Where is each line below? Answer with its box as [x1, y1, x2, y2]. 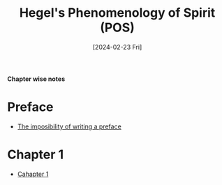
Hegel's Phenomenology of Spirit [19, 5, 216, 21]
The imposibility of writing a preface [17, 122, 122, 131]
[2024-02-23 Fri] [92, 43, 142, 51]
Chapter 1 [7, 147, 64, 163]
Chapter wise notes [7, 75, 66, 83]
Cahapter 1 [17, 170, 49, 178]
